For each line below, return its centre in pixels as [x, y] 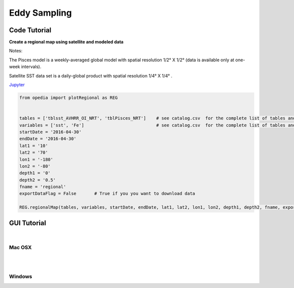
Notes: [16, 51]
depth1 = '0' [35, 173]
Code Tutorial [30, 30]
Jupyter [17, 85]
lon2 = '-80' [35, 166]
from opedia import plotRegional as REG [68, 98]
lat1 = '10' [34, 145]
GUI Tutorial [28, 223]
